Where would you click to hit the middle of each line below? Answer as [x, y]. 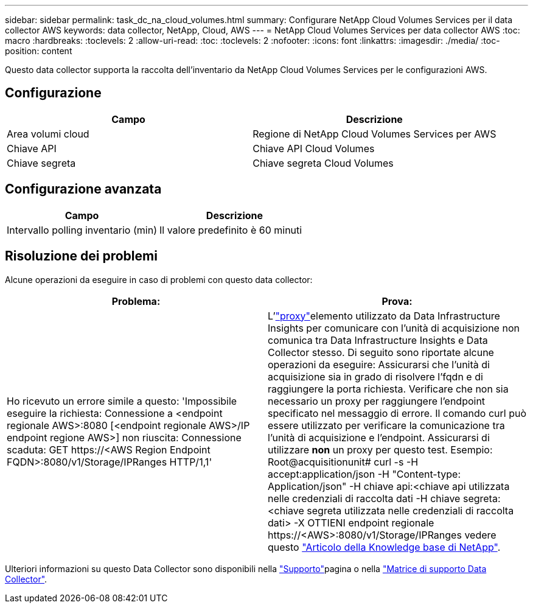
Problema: [136, 301]
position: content [39, 51]
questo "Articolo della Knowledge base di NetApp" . [384, 547]
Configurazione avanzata [83, 189]
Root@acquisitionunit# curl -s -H [343, 462]
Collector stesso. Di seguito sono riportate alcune [381, 352]
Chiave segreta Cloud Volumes [323, 163]
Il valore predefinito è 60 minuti [231, 230]
